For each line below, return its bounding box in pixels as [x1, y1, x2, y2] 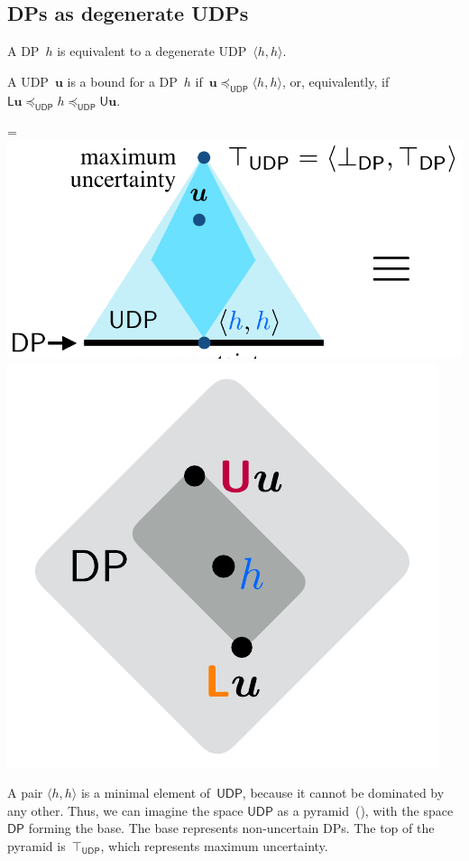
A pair [7, 783, 43, 802]
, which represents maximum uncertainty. [100, 836, 328, 855]
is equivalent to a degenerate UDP [57, 42, 247, 61]
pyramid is [7, 836, 66, 855]
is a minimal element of [80, 783, 211, 802]
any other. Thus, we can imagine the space [7, 800, 244, 819]
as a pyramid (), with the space [277, 800, 454, 819]
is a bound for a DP [67, 71, 178, 90]
